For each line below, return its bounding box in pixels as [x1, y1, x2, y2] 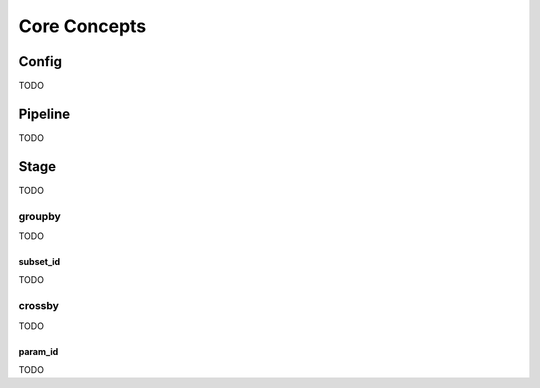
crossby [18, 299, 60, 313]
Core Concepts [18, 15, 147, 37]
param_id [18, 345, 59, 357]
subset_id [18, 256, 61, 268]
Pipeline [18, 105, 71, 122]
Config [18, 53, 62, 70]
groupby [18, 209, 61, 223]
